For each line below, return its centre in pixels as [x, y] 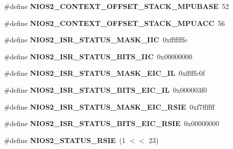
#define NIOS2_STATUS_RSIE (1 [65, 140]
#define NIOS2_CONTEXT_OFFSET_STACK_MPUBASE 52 [116, 6]
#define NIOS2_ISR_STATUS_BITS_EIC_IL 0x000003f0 [106, 89]
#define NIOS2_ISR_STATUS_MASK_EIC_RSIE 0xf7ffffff [110, 106]
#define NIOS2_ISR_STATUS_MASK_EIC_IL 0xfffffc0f [105, 73]
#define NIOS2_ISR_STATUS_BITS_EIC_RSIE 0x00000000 [112, 123]
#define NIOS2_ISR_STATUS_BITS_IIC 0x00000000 [98, 56]
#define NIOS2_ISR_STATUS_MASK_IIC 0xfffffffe [96, 40]
